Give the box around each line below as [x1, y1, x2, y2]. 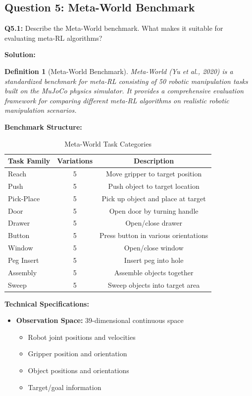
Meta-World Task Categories [64, 138, 151, 149]
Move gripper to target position [106, 168, 202, 178]
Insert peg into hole [124, 254, 184, 265]
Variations [57, 156, 93, 166]
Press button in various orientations [100, 230, 208, 240]
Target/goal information [28, 382, 101, 392]
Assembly [8, 267, 37, 277]
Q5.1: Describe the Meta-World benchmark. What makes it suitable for [4, 23, 223, 33]
